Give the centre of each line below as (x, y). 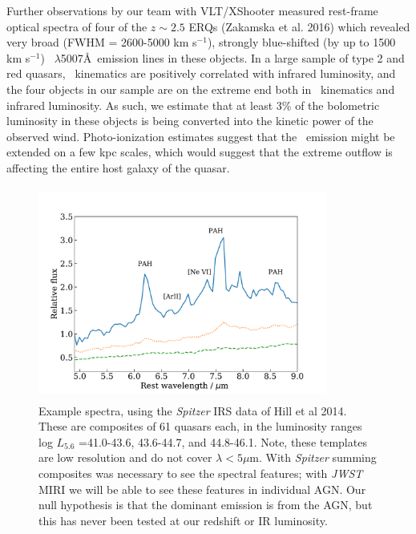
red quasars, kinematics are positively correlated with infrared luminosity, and (201, 73)
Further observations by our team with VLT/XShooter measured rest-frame (192, 10)
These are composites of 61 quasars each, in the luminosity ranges (200, 426)
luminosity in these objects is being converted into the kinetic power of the (190, 121)
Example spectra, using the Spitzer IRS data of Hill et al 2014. (193, 410)
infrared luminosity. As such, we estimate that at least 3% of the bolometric (193, 105)
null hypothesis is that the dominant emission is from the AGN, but (206, 505)
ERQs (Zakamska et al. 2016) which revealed (299, 26)
